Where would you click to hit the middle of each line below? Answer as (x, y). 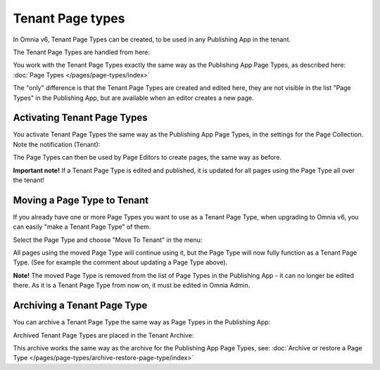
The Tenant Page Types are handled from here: (82, 52)
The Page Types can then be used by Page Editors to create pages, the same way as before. (147, 158)
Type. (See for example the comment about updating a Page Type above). (120, 262)
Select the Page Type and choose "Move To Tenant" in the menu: (108, 240)
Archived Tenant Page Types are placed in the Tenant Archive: (103, 335)
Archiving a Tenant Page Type (80, 306)
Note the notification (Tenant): (57, 144)
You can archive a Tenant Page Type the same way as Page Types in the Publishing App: (142, 322)
